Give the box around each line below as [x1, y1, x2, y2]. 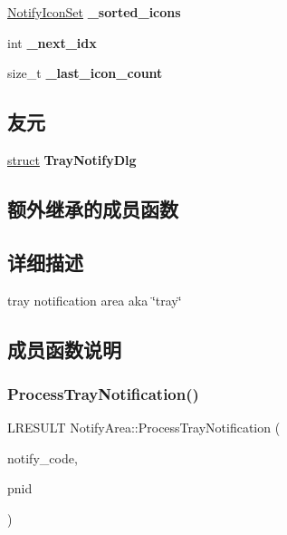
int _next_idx [7, 33, 97, 52]
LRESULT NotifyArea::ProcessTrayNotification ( [7, 418, 281, 437]
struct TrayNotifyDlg [7, 150, 137, 169]
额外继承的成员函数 [7, 194, 178, 222]
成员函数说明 [7, 335, 121, 363]
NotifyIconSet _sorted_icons [7, 3, 181, 21]
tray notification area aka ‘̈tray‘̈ [7, 290, 182, 309]
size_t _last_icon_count [7, 63, 163, 83]
